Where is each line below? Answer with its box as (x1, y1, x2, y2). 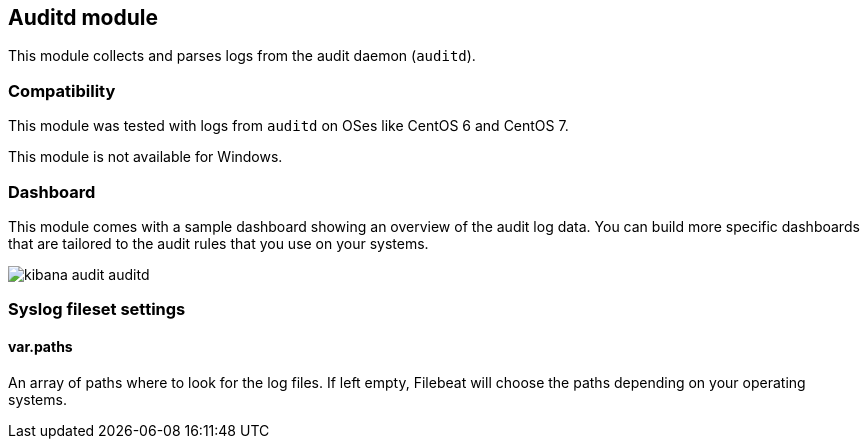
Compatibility (8, 80, 116, 101)
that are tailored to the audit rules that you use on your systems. (8, 234, 429, 252)
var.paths (8, 337, 73, 355)
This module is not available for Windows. (8, 148, 283, 166)
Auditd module (8, 5, 158, 30)
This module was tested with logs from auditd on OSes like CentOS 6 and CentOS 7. (8, 117, 569, 135)
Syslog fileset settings (8, 299, 186, 320)
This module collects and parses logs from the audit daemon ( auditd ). (8, 47, 476, 65)
